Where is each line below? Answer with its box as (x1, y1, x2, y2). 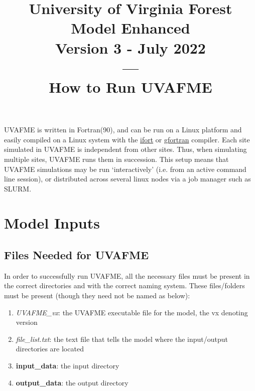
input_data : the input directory (16, 360, 119, 371)
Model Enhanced (71, 18, 190, 38)
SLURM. (4, 183, 32, 193)
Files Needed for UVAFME (4, 247, 149, 263)
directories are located (16, 343, 84, 354)
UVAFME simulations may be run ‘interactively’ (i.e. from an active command (4, 163, 246, 174)
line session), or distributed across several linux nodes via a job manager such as (4, 173, 251, 184)
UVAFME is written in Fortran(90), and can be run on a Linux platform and (4, 124, 242, 135)
